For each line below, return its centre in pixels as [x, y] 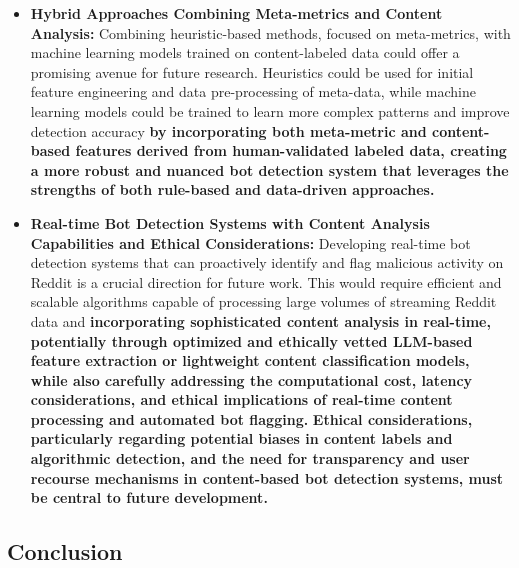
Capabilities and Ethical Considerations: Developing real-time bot [250, 242]
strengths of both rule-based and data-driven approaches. [232, 189]
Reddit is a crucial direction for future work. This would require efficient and [266, 281]
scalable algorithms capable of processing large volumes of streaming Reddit [263, 301]
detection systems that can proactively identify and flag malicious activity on [267, 262]
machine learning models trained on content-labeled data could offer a [245, 52]
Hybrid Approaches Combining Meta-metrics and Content [236, 13]
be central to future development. [149, 497]
